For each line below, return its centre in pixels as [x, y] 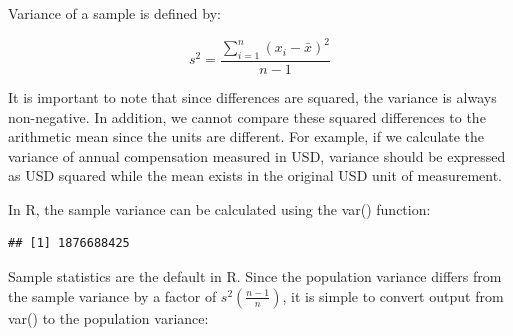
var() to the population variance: [108, 317]
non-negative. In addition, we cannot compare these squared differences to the [247, 116]
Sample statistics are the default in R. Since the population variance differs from [255, 276]
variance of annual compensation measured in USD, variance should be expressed [257, 155]
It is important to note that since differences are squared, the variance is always [252, 96]
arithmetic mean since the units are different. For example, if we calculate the [246, 136]
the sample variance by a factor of [112, 295]
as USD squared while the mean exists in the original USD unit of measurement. [255, 175]
